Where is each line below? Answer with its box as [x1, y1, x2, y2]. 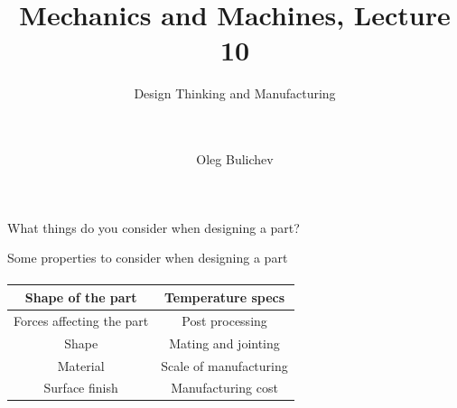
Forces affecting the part [14, 311, 149, 329]
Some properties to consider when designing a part [7, 248, 288, 267]
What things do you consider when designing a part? [7, 218, 300, 236]
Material [57, 356, 105, 375]
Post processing [182, 311, 267, 329]
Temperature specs [163, 287, 285, 306]
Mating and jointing [169, 333, 280, 352]
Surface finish [43, 378, 118, 397]
